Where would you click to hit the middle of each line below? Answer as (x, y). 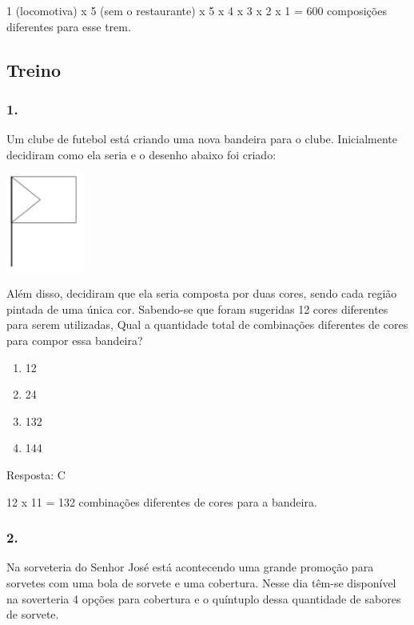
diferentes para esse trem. (69, 26)
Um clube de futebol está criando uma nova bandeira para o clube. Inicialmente (202, 139)
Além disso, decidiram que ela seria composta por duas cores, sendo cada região (202, 293)
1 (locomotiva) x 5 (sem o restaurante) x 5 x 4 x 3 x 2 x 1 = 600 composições (197, 10)
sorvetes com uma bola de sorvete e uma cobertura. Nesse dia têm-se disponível (201, 582)
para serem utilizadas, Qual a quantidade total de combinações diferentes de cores (207, 325)
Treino (34, 69)
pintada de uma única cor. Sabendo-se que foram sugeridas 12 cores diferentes (197, 308)
